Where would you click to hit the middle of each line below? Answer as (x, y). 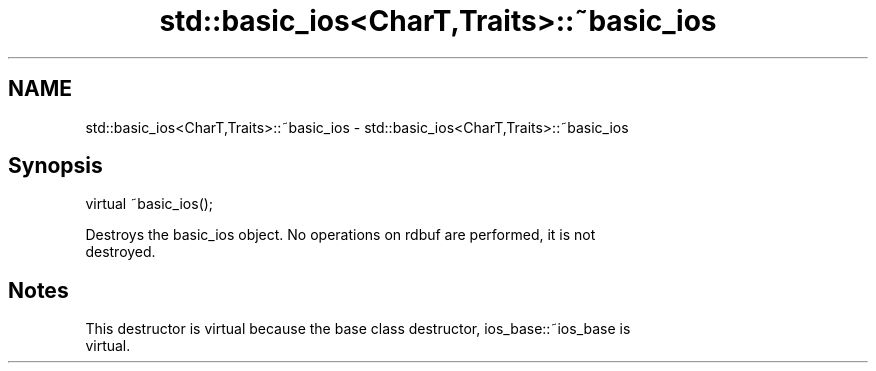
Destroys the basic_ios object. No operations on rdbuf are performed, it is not (340, 235)
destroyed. (120, 252)
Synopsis (55, 166)
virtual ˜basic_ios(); (149, 204)
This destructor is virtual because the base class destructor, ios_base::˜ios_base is (358, 329)
